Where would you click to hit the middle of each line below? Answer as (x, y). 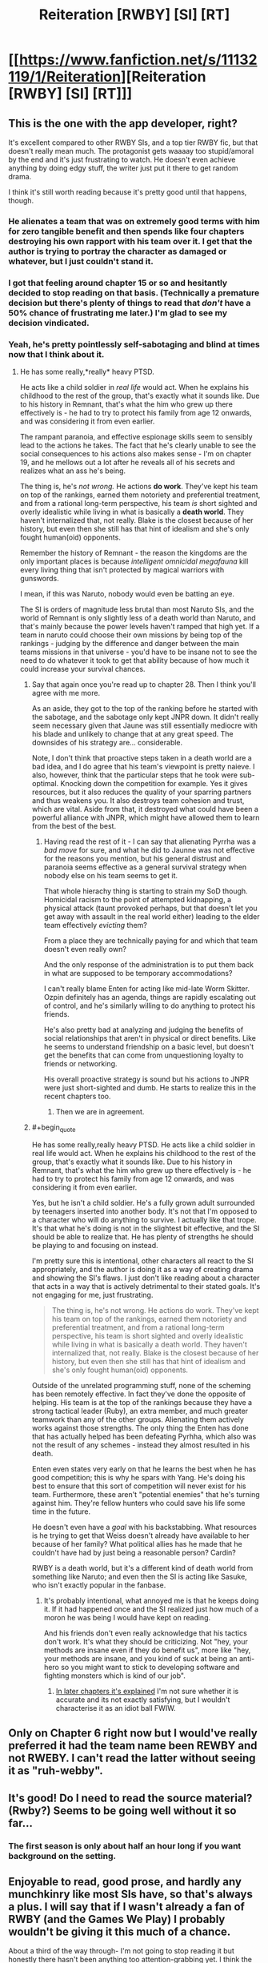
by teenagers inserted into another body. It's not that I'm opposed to (144, 1211)
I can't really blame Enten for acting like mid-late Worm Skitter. (147, 989)
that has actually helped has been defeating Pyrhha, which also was (144, 1436)
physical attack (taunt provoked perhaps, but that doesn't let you (150, 908)
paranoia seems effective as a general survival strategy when (145, 867)
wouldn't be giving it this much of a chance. (120, 1932)
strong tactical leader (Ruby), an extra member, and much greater (140, 1411)
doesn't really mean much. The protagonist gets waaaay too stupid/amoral (131, 151)
